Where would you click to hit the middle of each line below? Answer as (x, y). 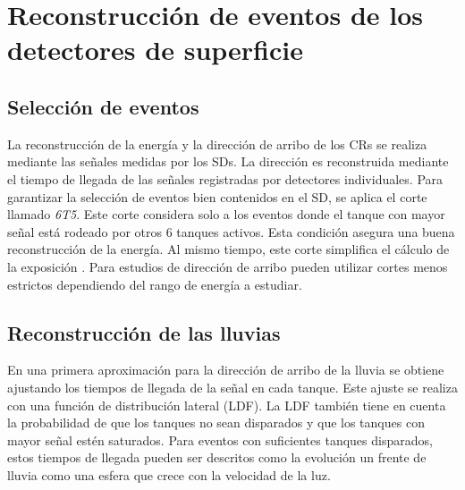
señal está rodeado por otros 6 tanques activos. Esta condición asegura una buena (231, 231)
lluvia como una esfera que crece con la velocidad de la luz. (169, 474)
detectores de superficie (155, 50)
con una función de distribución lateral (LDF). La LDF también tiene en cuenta (227, 405)
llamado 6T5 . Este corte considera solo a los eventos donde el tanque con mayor (226, 214)
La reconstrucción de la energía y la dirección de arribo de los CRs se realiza (217, 144)
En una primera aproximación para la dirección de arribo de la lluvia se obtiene (226, 370)
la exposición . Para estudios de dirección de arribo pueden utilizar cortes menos (228, 266)
